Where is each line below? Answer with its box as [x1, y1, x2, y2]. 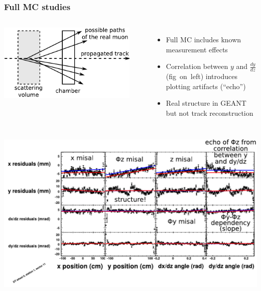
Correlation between [166, 61, 228, 71]
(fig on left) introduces [166, 71, 237, 82]
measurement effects [166, 44, 228, 54]
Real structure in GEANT [166, 98, 246, 108]
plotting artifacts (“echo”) [166, 81, 246, 91]
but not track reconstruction [166, 108, 253, 118]
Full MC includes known [166, 34, 241, 45]
